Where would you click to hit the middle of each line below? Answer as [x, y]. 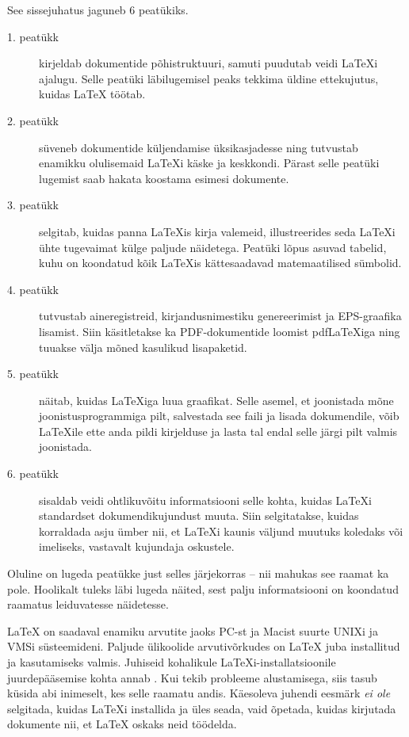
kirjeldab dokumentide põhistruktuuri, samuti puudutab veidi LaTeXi [208, 63]
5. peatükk [33, 374]
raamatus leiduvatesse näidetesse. [88, 604]
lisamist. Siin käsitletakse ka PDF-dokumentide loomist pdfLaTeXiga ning [220, 331]
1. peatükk [33, 36]
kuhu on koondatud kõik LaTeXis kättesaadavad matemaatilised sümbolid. [220, 263]
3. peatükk [33, 205]
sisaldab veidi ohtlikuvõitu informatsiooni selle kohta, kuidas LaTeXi [205, 500]
